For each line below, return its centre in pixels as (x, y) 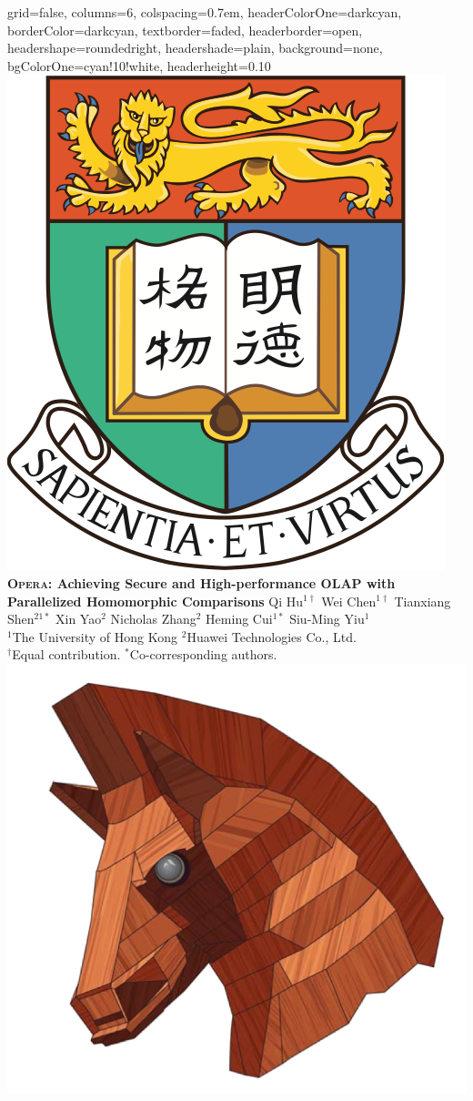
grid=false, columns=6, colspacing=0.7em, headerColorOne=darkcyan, (205, 12)
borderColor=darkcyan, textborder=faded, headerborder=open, (185, 30)
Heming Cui (239, 619)
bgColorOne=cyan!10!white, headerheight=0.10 (139, 65)
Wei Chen (349, 601)
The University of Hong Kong (95, 636)
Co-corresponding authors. (203, 654)
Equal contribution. (66, 654)
